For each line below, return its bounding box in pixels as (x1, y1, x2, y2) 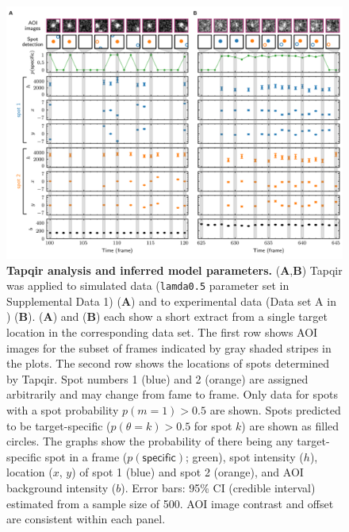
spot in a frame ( (44, 448, 128, 465)
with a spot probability (6, 402, 119, 418)
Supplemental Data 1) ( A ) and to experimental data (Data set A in (6, 292, 336, 309)
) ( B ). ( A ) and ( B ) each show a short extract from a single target (6, 308, 328, 325)
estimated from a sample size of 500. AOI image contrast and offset (6, 495, 334, 511)
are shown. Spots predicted (209, 402, 341, 418)
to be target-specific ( (6, 417, 111, 434)
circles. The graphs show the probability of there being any (6, 433, 293, 449)
